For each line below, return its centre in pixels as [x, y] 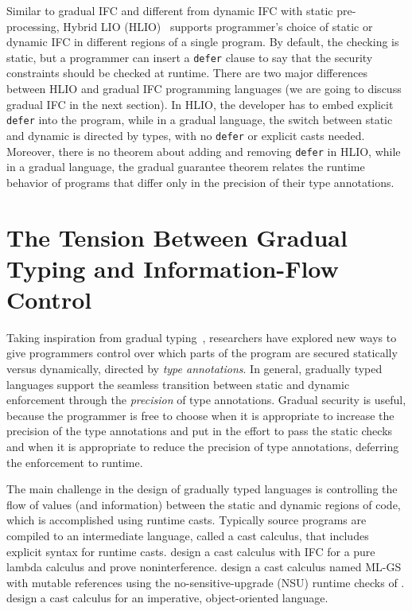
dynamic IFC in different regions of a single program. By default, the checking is [203, 42]
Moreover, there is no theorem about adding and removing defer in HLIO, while [204, 151]
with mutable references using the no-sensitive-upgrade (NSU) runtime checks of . [206, 582]
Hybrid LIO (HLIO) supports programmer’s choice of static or [218, 26]
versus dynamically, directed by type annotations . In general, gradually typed [194, 369]
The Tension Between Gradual [177, 237]
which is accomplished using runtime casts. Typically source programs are [187, 520]
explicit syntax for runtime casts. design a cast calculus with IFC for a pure [191, 551]
